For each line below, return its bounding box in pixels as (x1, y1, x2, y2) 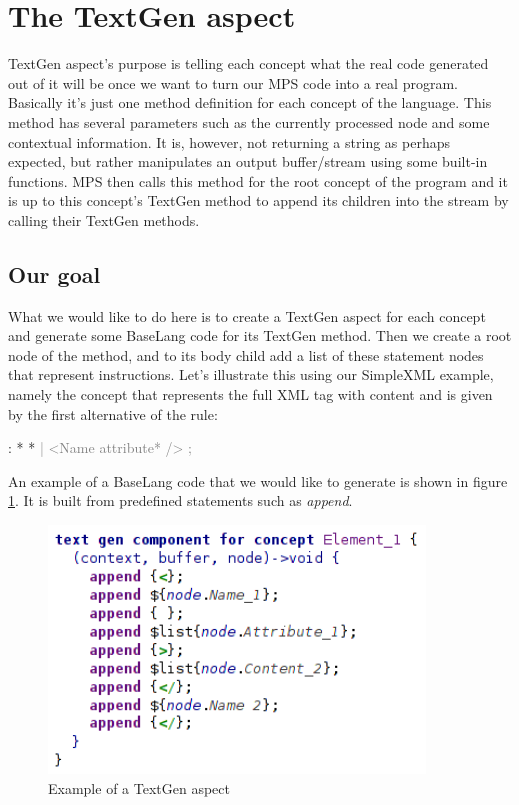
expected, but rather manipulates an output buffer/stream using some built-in (8, 151, 488, 172)
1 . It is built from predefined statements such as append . (8, 490, 353, 511)
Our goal (8, 258, 101, 289)
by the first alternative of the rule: (8, 403, 218, 424)
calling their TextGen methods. (8, 209, 200, 230)
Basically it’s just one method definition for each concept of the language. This (8, 92, 492, 113)
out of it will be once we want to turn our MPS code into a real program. (8, 72, 458, 93)
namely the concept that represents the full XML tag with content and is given (8, 384, 493, 405)
